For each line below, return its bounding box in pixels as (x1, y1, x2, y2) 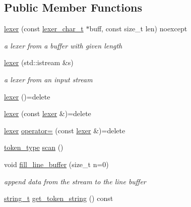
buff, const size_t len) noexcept (89, 23, 187, 34)
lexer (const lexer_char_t (4, 23, 84, 34)
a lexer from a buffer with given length (4, 40, 122, 50)
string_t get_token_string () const (4, 193, 113, 203)
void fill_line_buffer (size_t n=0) (4, 159, 109, 169)
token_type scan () (4, 142, 63, 152)
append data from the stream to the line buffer (4, 176, 146, 186)
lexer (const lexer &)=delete (4, 108, 91, 119)
